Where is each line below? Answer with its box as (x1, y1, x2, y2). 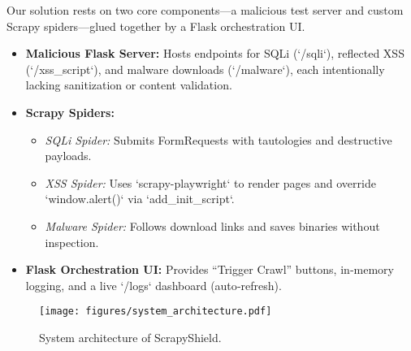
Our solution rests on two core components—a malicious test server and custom (6, 2, 404, 18)
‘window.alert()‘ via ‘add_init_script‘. (45, 190, 235, 207)
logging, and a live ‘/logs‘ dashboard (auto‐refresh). (25, 276, 282, 293)
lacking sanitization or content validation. (25, 76, 232, 93)
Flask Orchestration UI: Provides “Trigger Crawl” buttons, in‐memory (25, 261, 394, 278)
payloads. (45, 147, 92, 164)
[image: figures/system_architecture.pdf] (39, 305, 272, 318)
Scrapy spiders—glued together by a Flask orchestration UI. (6, 17, 305, 34)
